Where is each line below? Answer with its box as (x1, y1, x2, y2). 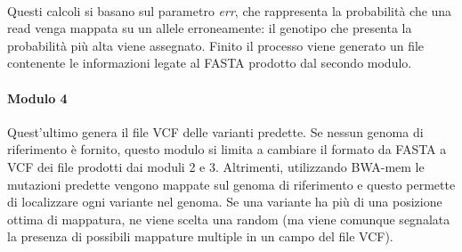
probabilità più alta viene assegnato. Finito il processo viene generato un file (7, 36, 425, 54)
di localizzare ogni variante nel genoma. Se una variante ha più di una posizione (7, 192, 442, 211)
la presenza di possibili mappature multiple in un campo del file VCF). (7, 227, 393, 246)
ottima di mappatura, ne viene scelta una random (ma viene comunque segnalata (7, 209, 450, 228)
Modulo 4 (7, 88, 68, 107)
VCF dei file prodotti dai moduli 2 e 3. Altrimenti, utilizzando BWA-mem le (7, 157, 425, 175)
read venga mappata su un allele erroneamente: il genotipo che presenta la (7, 19, 412, 37)
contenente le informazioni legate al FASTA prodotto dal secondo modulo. (7, 53, 412, 72)
